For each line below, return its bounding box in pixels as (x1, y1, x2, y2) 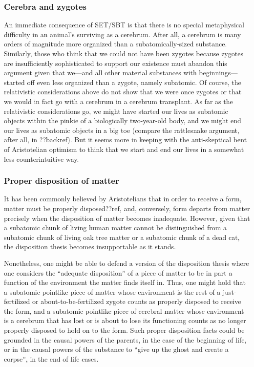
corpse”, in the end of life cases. (4, 353, 99, 364)
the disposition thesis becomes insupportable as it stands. (4, 241, 176, 252)
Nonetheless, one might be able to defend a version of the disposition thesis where (4, 258, 249, 268)
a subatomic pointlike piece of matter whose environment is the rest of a (4, 286, 221, 297)
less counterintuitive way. (4, 153, 79, 164)
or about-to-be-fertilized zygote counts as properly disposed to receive (32, 296, 241, 306)
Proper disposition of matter (4, 174, 119, 187)
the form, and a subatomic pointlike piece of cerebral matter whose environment (4, 305, 244, 316)
